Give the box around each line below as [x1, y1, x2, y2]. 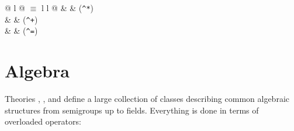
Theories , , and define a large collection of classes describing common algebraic [5, 93, 289, 105]
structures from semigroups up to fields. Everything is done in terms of [5, 104, 259, 116]
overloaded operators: [5, 115, 81, 128]
